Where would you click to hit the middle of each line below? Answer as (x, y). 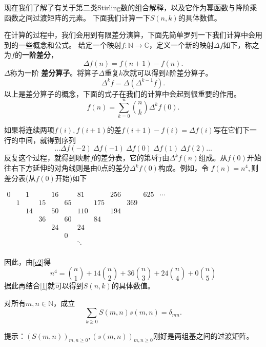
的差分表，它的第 (122, 158)
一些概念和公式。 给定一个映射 (70, 44)
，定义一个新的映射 (181, 44)
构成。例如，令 (183, 168)
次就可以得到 (144, 72)
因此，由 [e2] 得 (27, 261)
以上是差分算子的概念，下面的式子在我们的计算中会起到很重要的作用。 (122, 93)
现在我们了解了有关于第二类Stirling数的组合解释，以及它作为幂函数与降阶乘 (131, 7)
